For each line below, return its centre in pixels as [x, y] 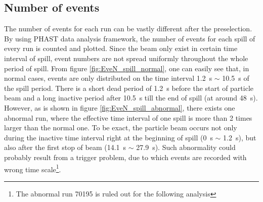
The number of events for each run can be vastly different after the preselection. [128, 29]
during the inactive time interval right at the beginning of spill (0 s [108, 137]
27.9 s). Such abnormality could [186, 147]
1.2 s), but [240, 137]
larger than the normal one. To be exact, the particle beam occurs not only [121, 128]
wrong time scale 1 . [33, 168]
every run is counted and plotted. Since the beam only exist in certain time [121, 48]
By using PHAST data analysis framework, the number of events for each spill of [130, 38]
